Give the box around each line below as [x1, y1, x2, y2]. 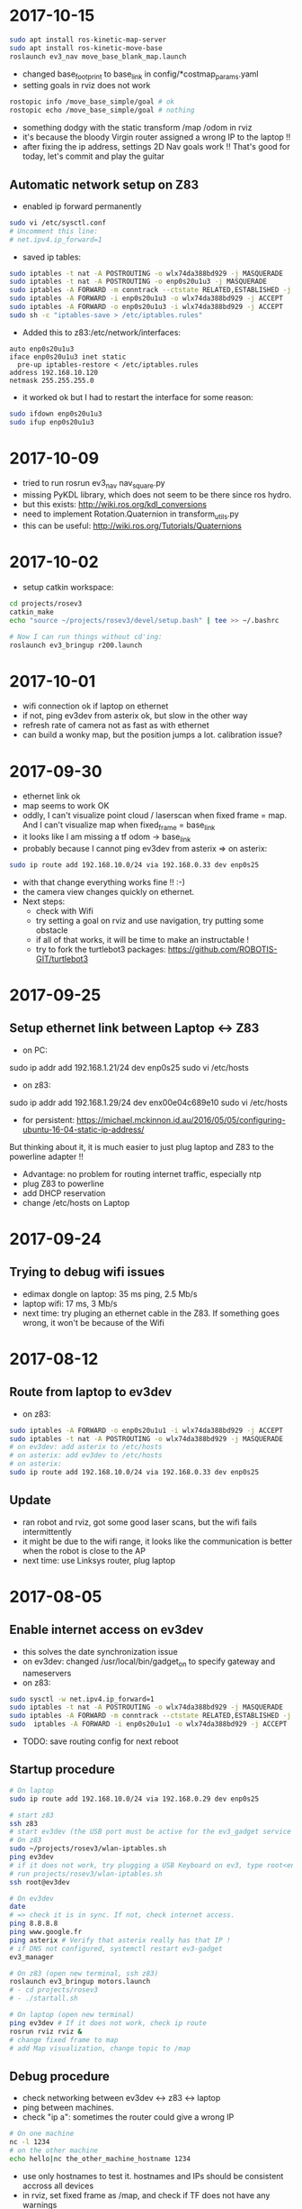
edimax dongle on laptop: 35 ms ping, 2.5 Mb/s [22, 1288, 198, 1299]
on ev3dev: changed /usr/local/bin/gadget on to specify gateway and [22, 1656, 276, 1668]
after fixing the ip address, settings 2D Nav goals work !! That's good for [22, 141, 290, 152]
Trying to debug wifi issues [9, 1264, 165, 1280]
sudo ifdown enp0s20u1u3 [9, 409, 102, 418]
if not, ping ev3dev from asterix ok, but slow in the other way [22, 710, 248, 721]
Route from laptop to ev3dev [9, 1384, 173, 1400]
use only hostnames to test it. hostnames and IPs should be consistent [22, 2170, 284, 2181]
